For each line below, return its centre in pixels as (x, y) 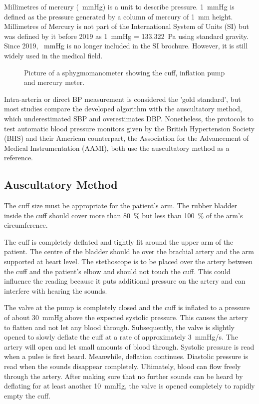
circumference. (26, 225)
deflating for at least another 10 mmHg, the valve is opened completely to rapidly (129, 386)
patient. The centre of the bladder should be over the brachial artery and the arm (129, 251)
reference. (19, 158)
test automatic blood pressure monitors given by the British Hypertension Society (129, 128)
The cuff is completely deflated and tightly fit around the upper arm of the (119, 241)
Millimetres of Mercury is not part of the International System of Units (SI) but (127, 26)
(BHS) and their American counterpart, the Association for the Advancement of (127, 138)
